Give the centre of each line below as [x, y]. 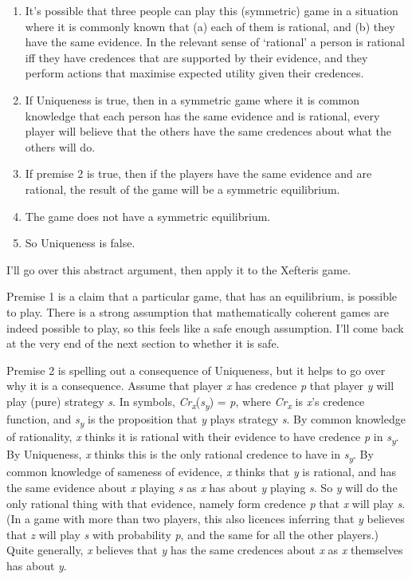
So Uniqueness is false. [80, 243]
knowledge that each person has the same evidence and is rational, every [202, 115]
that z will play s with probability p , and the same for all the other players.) [192, 534]
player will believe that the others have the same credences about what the [208, 131]
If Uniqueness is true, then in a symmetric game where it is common [192, 99]
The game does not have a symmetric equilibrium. [148, 216]
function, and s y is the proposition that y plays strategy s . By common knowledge [206, 420]
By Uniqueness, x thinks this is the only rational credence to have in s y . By [190, 455]
